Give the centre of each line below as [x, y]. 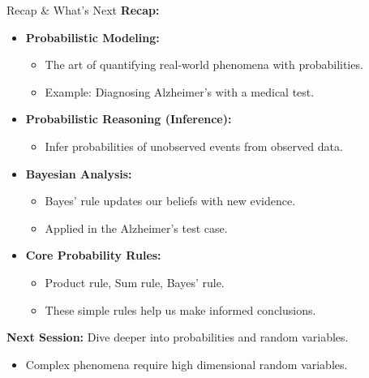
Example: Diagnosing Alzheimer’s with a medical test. [180, 91]
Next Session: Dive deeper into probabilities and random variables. [178, 337]
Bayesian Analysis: [79, 173]
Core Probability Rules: [93, 255]
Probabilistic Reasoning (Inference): [129, 119]
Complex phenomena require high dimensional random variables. [187, 364]
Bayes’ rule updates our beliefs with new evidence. [170, 201]
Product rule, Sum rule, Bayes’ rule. [135, 282]
